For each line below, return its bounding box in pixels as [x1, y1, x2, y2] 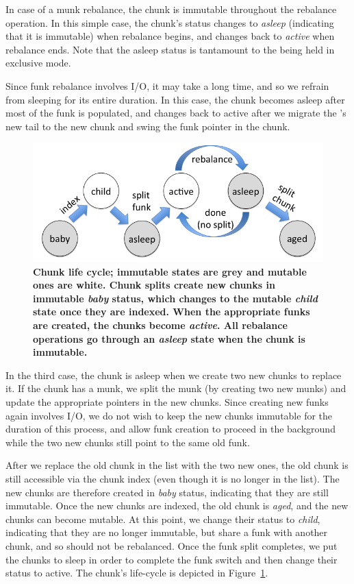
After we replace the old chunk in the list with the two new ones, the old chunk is [5, 458, 349, 472]
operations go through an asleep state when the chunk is [33, 331, 305, 345]
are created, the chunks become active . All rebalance [33, 318, 288, 332]
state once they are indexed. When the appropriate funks [33, 304, 310, 319]
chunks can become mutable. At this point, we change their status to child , [5, 511, 320, 526]
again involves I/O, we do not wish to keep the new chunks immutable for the [5, 408, 333, 422]
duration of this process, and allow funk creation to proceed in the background [5, 422, 336, 436]
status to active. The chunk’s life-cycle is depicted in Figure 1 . [5, 565, 268, 580]
